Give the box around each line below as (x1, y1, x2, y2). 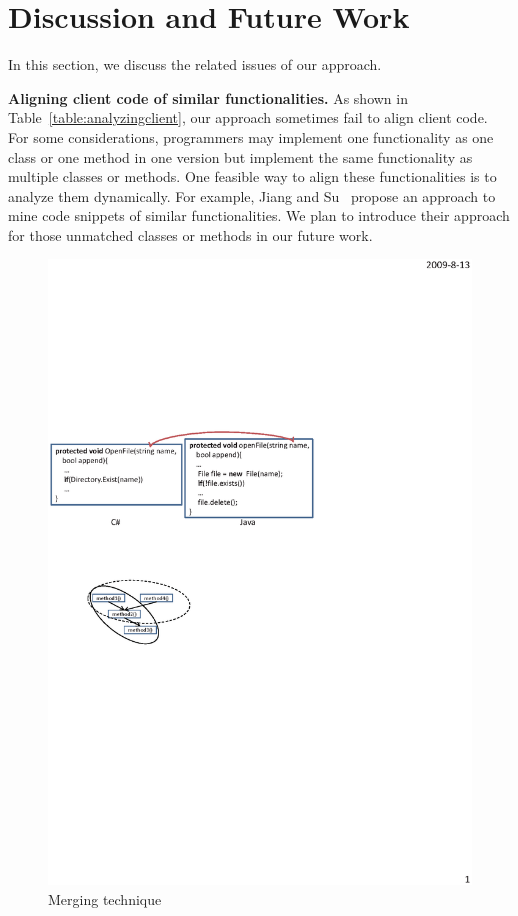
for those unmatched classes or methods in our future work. (8, 224, 373, 245)
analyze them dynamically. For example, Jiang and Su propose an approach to (8, 185, 496, 206)
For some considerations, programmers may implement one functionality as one (8, 126, 494, 147)
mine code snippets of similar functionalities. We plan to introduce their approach (8, 205, 510, 226)
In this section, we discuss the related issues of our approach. (8, 54, 382, 75)
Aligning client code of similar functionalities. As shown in (8, 87, 408, 108)
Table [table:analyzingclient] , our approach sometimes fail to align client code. (8, 107, 488, 128)
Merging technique (48, 888, 162, 909)
